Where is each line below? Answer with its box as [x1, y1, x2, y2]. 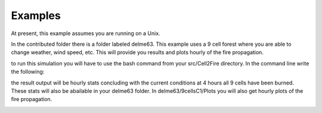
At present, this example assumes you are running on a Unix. [11, 30, 160, 37]
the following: [11, 68, 45, 76]
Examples [11, 9, 61, 22]
